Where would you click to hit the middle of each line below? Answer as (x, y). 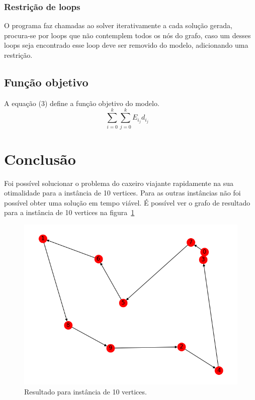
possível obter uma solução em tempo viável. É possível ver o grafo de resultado (127, 202)
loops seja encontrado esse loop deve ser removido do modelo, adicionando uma (126, 45)
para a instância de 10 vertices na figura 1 (69, 212)
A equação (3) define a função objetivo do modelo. (82, 103)
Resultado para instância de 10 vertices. (86, 391)
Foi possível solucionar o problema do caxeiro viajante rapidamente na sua (119, 183)
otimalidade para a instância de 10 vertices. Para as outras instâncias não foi (122, 193)
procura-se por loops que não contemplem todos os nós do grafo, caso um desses (127, 35)
